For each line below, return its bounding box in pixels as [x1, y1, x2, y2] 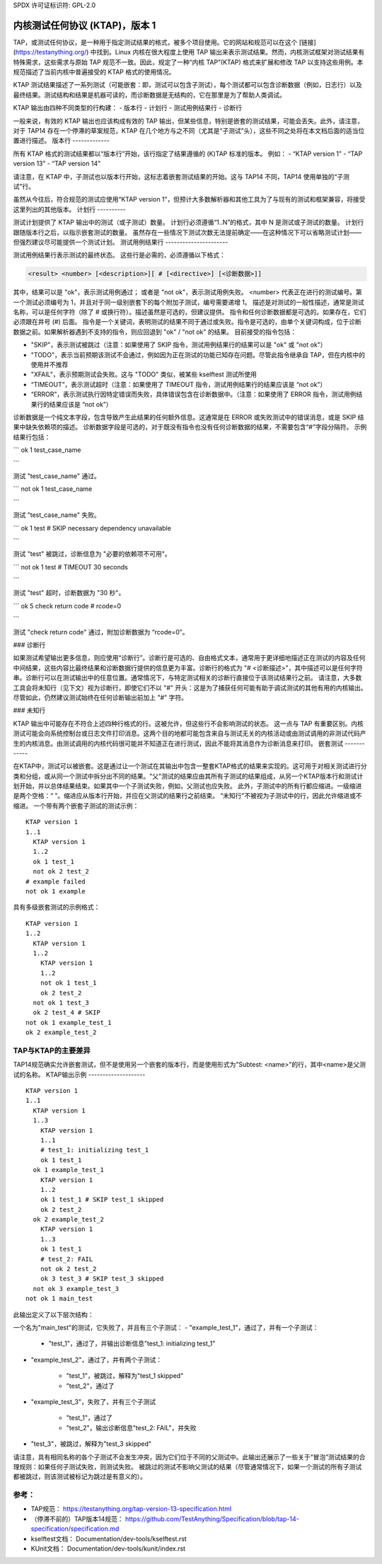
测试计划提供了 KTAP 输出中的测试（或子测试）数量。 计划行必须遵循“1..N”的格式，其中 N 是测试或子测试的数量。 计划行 [13, 218, 364, 226]
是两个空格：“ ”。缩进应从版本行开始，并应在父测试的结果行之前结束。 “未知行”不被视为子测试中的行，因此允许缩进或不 [13, 792, 362, 800]
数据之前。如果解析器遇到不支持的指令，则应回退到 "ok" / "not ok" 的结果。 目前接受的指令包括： [13, 328, 297, 336]
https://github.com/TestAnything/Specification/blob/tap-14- [125, 1514, 300, 1523]
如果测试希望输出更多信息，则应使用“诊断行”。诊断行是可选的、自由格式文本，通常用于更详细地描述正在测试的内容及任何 [13, 654, 366, 662]
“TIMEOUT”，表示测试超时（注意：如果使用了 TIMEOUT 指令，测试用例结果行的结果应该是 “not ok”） [30, 380, 327, 388]
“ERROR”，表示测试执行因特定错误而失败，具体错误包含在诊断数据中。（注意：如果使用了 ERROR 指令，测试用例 [30, 390, 357, 399]
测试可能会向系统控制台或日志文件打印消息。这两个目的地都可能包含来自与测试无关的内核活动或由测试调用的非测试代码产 [13, 729, 366, 738]
